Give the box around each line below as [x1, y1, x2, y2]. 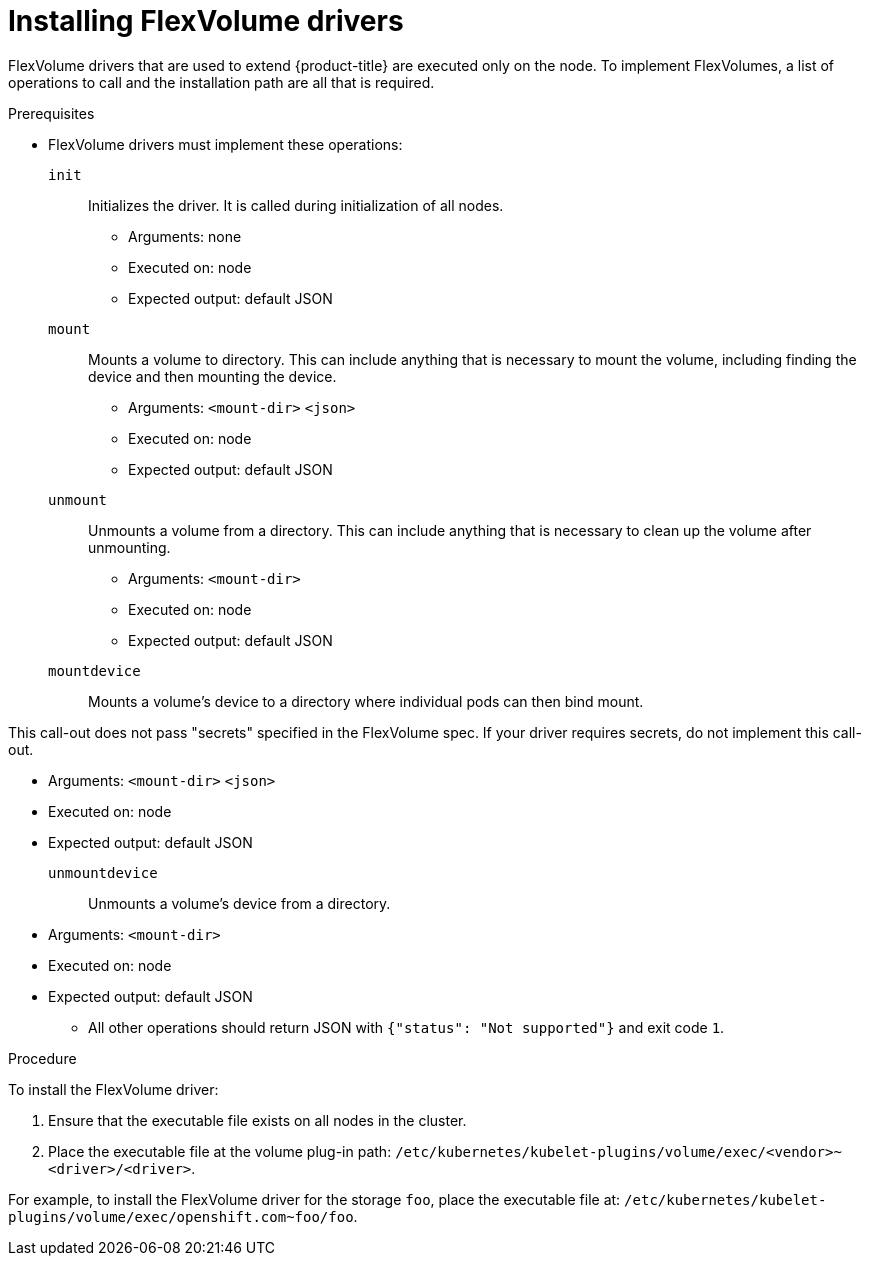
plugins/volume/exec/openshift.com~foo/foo [8, 1208, 354, 1225]
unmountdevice [48, 864, 158, 881]
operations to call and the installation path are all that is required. [8, 73, 435, 91]
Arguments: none [128, 227, 242, 245]
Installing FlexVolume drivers [8, 4, 404, 38]
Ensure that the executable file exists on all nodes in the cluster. [48, 1111, 467, 1129]
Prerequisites [8, 104, 95, 122]
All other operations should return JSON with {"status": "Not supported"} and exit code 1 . [88, 1018, 725, 1036]
